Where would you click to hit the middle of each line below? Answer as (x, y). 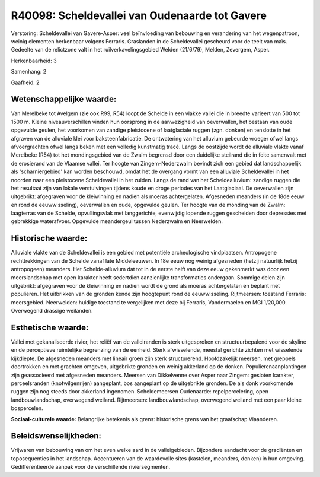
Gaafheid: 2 (25, 82)
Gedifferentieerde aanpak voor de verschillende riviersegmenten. (91, 467)
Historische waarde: (49, 238)
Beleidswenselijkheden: (56, 436)
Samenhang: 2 (29, 72)
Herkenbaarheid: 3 (34, 61)
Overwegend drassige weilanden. (52, 311)
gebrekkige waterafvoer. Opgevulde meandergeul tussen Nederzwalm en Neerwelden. (117, 221)
